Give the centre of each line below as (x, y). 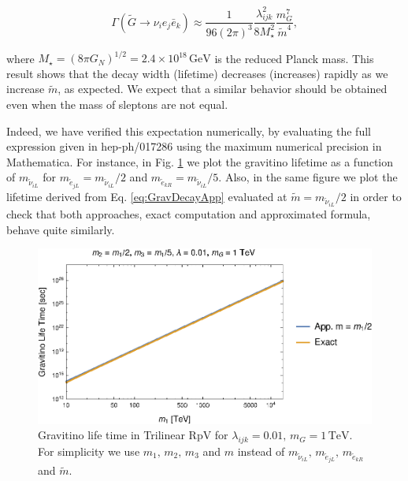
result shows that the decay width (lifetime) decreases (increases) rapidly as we (197, 73)
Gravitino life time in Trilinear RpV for (133, 435)
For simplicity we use (89, 451)
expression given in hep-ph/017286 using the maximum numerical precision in (194, 146)
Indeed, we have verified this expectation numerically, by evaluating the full (189, 131)
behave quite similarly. (61, 229)
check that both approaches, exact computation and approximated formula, (189, 214)
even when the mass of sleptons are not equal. (117, 104)
